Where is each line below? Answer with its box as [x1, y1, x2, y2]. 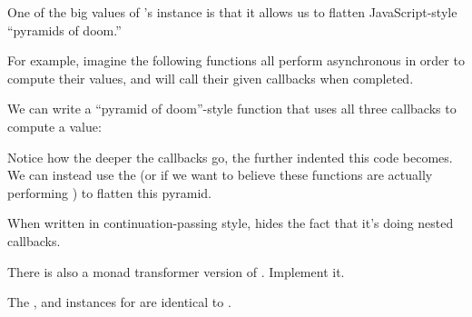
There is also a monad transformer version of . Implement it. [7, 262, 345, 281]
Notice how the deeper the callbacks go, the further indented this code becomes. [7, 147, 453, 166]
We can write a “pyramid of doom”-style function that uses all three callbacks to [7, 99, 457, 118]
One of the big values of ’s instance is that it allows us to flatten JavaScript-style [7, 3, 457, 21]
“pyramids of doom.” [7, 20, 122, 39]
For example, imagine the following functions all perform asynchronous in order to [7, 51, 465, 70]
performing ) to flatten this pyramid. [7, 183, 212, 202]
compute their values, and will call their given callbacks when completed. [7, 68, 414, 87]
